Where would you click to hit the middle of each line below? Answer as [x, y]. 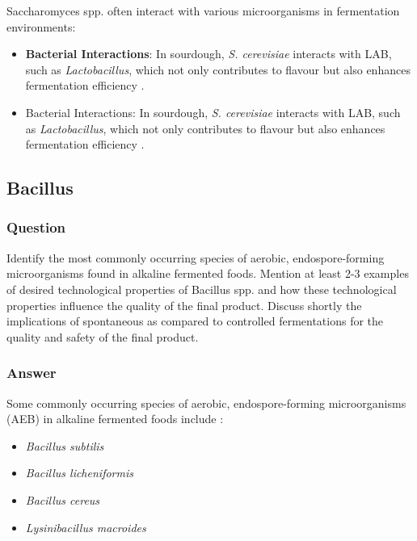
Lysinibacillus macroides [86, 527]
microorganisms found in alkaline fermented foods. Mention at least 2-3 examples [208, 273]
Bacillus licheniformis [79, 473]
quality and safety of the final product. [103, 336]
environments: [41, 26]
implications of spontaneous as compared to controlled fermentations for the [195, 321]
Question [36, 227]
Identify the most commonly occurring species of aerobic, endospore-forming [196, 257]
